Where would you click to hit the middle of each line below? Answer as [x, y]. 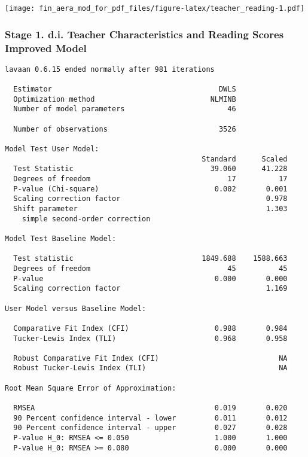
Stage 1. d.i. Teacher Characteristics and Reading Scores [144, 34]
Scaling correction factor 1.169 [150, 289]
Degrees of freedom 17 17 [150, 179]
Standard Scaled [245, 159]
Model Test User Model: [52, 149]
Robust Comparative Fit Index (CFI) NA [150, 358]
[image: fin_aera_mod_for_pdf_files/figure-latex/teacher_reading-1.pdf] [155, 8]
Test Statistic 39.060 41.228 [150, 169]
